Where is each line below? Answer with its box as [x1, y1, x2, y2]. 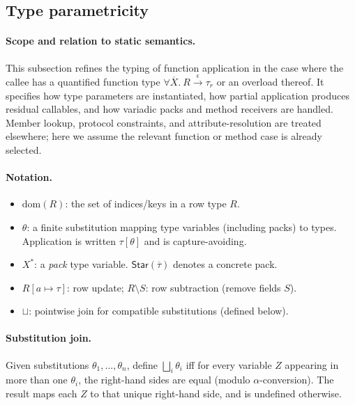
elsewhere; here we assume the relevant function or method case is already [6, 129, 322, 143]
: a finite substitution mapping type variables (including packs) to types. [27, 219, 337, 234]
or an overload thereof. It [216, 74, 324, 88]
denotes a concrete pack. [173, 257, 278, 271]
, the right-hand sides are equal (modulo [78, 372, 250, 387]
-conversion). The [259, 372, 334, 387]
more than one [6, 372, 68, 387]
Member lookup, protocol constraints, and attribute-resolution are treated [6, 115, 322, 129]
